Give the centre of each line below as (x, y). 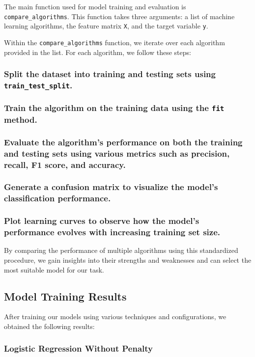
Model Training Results (65, 296)
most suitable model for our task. (54, 269)
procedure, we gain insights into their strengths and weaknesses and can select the (128, 260)
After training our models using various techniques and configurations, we (115, 316)
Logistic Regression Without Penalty (79, 348)
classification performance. (57, 198)
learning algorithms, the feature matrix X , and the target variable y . (106, 26)
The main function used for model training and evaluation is (95, 6)
